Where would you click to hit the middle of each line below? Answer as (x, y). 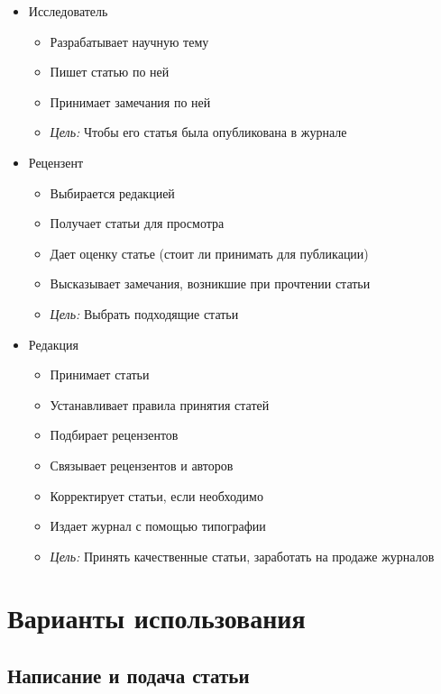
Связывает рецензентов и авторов (142, 465)
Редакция (53, 344)
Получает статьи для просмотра (137, 223)
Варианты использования (156, 618)
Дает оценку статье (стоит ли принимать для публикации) (209, 253)
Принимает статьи (100, 374)
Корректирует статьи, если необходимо (156, 495)
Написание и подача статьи (129, 676)
